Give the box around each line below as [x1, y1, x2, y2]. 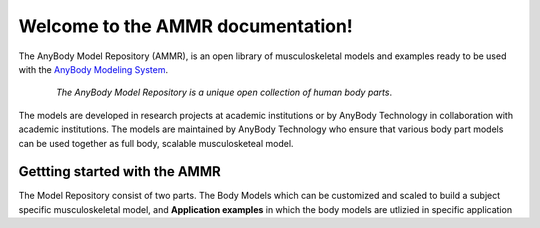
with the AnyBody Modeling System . [18, 63, 169, 75]
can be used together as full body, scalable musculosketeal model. [18, 137, 294, 149]
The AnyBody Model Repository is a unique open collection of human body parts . [56, 86, 393, 99]
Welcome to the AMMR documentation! [18, 15, 354, 37]
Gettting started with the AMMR [18, 163, 222, 180]
